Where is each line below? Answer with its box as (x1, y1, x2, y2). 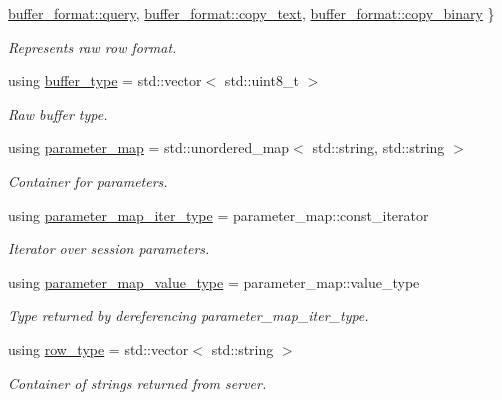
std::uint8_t (224, 70, 299, 91)
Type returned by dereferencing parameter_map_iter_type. (8, 305, 369, 326)
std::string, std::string (312, 137, 445, 158)
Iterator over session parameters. (8, 238, 210, 259)
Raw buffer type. (8, 103, 108, 124)
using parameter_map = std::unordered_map (8, 137, 290, 158)
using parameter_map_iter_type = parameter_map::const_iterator (8, 204, 429, 225)
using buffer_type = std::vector (8, 70, 202, 91)
